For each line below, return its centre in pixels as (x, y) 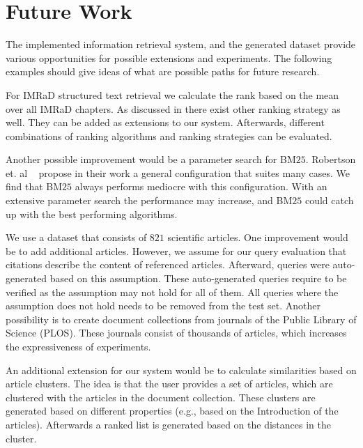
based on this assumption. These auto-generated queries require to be (198, 278)
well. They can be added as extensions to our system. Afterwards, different (165, 122)
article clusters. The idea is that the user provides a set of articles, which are (169, 384)
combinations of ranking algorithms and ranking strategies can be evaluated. (169, 136)
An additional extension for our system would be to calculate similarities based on (181, 370)
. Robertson (331, 159)
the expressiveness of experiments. (78, 346)
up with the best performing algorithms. (92, 214)
